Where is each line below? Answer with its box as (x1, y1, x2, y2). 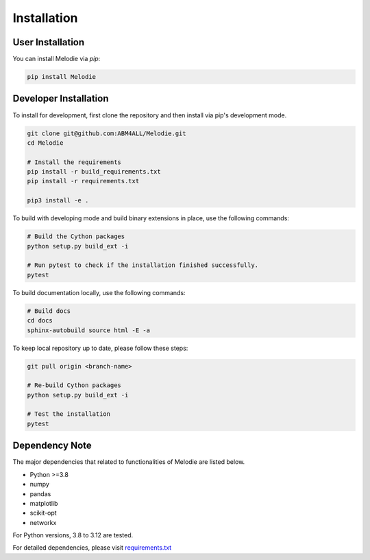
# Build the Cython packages (27, 233, 125, 240)
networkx (29, 518, 57, 526)
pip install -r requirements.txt (27, 177, 140, 185)
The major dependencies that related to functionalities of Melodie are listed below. (12, 458, 245, 466)
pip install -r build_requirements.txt (27, 168, 161, 176)
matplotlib (29, 499, 58, 507)
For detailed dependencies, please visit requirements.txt (12, 544, 172, 552)
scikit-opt (29, 509, 58, 517)
